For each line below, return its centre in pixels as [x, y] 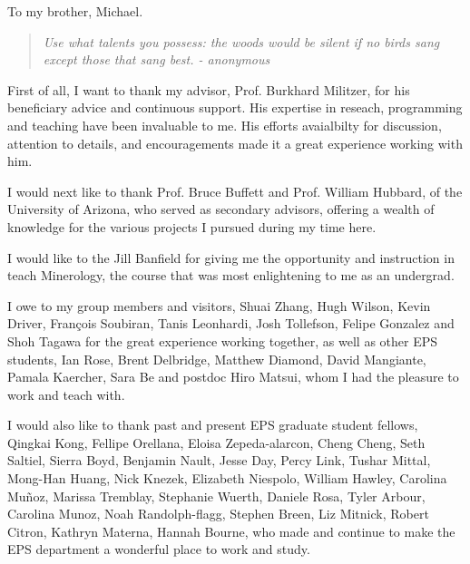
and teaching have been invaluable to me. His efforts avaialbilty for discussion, [225, 125]
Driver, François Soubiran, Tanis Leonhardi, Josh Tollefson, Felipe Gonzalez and [231, 323]
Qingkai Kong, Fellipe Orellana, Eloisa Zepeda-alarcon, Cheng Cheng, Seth [216, 442]
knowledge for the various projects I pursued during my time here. [192, 226]
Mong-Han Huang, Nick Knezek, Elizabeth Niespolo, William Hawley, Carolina [227, 478]
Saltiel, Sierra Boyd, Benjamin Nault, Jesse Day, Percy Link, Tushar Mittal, [219, 460]
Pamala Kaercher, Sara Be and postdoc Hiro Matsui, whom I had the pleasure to [233, 377]
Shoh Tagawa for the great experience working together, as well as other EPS [223, 340]
